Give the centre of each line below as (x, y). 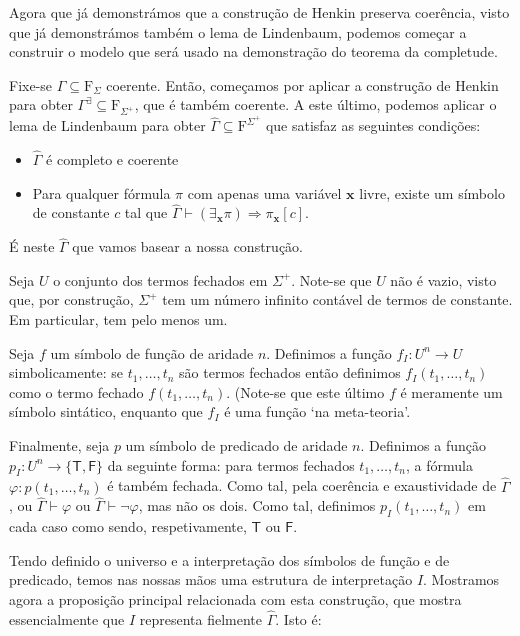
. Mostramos (461, 579)
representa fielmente (200, 618)
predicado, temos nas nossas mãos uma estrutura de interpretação (211, 579)
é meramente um (451, 391)
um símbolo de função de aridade (152, 352)
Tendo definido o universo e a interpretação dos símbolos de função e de (229, 559)
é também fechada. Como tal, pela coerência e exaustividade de (302, 485)
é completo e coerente (112, 159)
